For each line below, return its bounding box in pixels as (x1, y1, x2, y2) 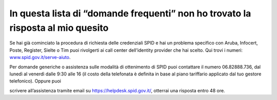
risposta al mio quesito (9, 22, 109, 33)
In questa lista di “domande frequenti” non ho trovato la (9, 8, 251, 19)
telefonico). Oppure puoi (9, 78, 62, 84)
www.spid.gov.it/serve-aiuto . (9, 54, 71, 61)
